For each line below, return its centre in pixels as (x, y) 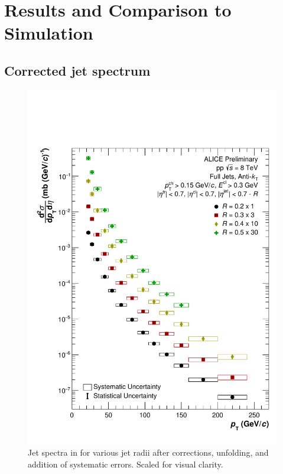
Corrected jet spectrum (77, 70)
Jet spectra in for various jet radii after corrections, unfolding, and (148, 452)
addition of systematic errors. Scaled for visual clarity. (126, 464)
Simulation (49, 33)
